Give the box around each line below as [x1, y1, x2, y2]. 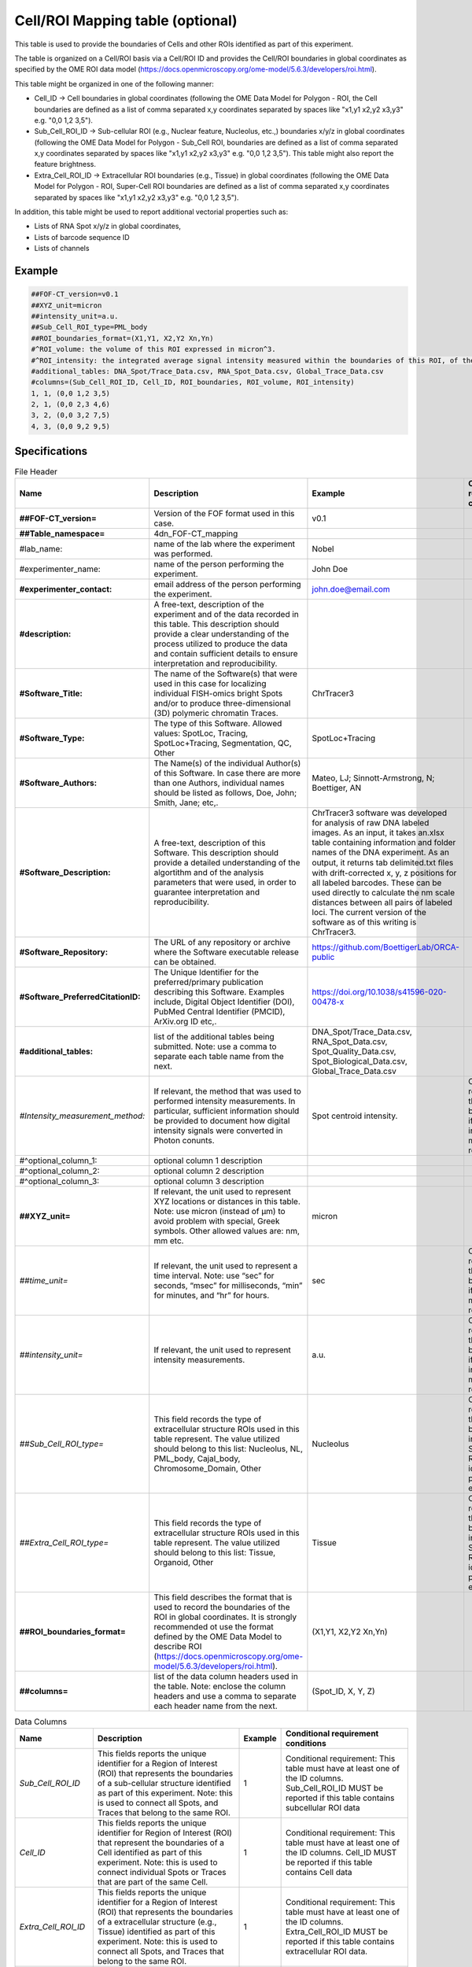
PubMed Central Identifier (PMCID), [153, 1006, 286, 1017]
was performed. [153, 548, 213, 559]
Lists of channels [34, 244, 90, 253]
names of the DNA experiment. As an [312, 847, 450, 858]
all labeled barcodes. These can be [312, 877, 442, 888]
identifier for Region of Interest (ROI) [97, 1828, 232, 1839]
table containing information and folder [312, 836, 456, 847]
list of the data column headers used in [153, 1670, 298, 1681]
